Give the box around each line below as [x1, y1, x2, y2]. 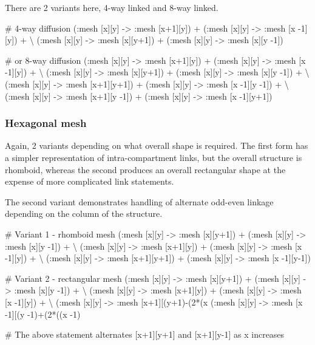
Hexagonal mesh [5, 115, 87, 131]
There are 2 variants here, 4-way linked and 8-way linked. [5, 1, 218, 13]
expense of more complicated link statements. [5, 175, 174, 188]
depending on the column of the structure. [5, 207, 163, 220]
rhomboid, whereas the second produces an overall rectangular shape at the [5, 163, 286, 176]
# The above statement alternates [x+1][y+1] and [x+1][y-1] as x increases [5, 328, 285, 341]
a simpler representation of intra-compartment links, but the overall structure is [5, 151, 302, 163]
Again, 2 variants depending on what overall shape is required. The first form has [5, 139, 308, 152]
